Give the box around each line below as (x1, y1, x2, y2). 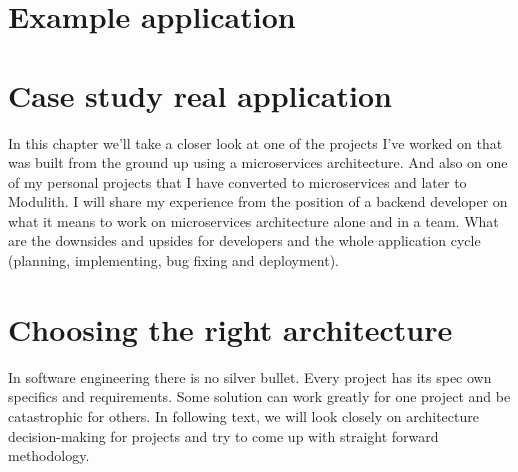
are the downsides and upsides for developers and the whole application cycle (8, 230, 481, 251)
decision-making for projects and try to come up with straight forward (8, 425, 439, 446)
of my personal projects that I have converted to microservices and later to (8, 171, 467, 192)
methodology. (8, 445, 90, 466)
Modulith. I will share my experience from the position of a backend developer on (8, 191, 508, 212)
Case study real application (8, 74, 392, 115)
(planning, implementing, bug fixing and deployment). (8, 250, 340, 271)
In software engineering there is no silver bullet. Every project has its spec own (8, 366, 492, 387)
